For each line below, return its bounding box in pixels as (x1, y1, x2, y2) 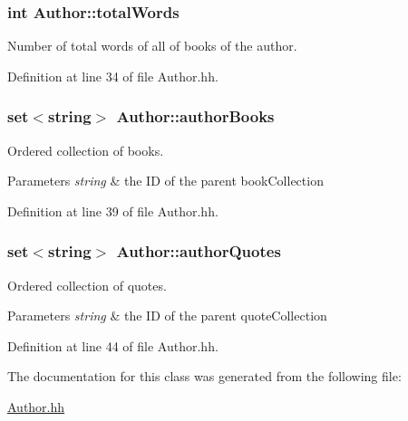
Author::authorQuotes (116, 240, 281, 263)
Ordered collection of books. (7, 140, 164, 159)
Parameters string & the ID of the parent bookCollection (7, 171, 324, 190)
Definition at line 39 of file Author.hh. (7, 201, 219, 220)
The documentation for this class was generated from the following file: (7, 367, 402, 386)
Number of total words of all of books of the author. (7, 36, 297, 55)
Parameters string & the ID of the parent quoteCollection (7, 306, 327, 325)
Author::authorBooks (116, 105, 275, 128)
